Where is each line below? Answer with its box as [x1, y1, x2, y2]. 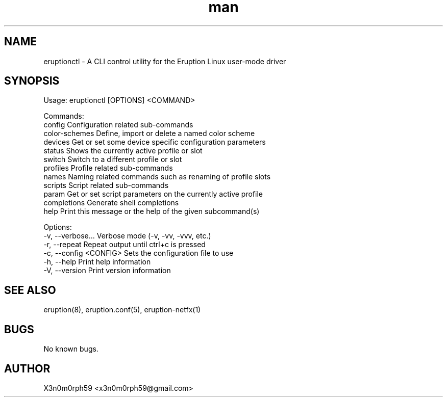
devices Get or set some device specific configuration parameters [43, 138, 266, 147]
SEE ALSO [4, 283, 56, 297]
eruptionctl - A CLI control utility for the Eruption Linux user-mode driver [43, 57, 286, 66]
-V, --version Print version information [43, 266, 171, 275]
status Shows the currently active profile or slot [43, 146, 203, 155]
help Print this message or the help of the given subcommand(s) [43, 207, 260, 216]
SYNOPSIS [4, 74, 60, 88]
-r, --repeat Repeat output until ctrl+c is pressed [43, 240, 206, 249]
